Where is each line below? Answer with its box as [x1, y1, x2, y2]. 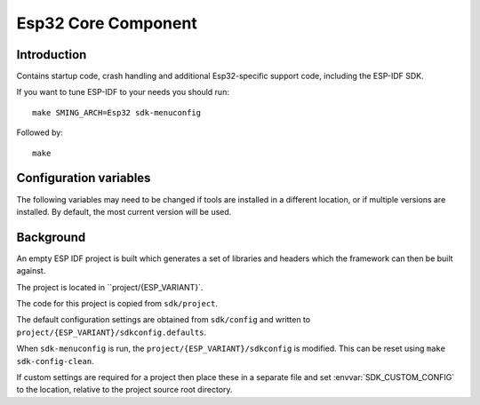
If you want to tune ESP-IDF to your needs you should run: [16, 87, 230, 98]
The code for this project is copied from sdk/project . [16, 298, 218, 308]
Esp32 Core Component [16, 13, 197, 33]
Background [16, 229, 86, 244]
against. [16, 266, 46, 276]
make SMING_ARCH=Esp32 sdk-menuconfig [32, 107, 202, 117]
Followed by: [16, 127, 64, 138]
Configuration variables [16, 171, 151, 186]
